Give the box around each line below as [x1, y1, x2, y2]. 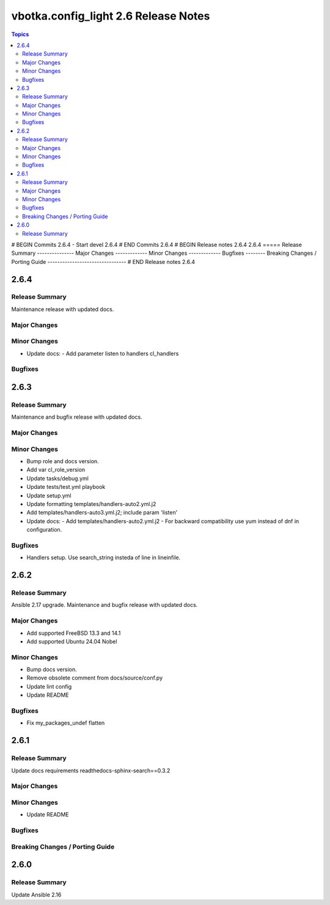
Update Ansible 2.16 [11, 891, 62, 898]
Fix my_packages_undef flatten [26, 719, 105, 727]
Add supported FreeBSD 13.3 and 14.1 [26, 629, 121, 637]
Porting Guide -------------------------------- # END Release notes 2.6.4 [11, 258, 196, 265]
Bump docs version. [26, 666, 78, 673]
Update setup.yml [26, 492, 71, 499]
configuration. [26, 526, 62, 533]
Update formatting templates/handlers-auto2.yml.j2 [26, 500, 156, 507]
